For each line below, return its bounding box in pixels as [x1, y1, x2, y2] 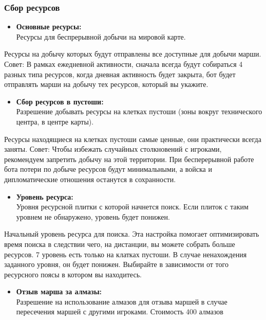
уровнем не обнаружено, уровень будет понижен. [16, 211, 170, 222]
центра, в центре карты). [16, 116, 94, 127]
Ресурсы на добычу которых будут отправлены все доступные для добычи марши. [4, 48, 261, 59]
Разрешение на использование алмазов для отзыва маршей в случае [16, 296, 227, 307]
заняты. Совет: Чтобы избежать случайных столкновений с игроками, [4, 144, 222, 154]
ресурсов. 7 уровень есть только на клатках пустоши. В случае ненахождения [4, 248, 247, 259]
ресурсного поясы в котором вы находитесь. [4, 269, 142, 279]
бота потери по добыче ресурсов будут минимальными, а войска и [4, 164, 212, 174]
